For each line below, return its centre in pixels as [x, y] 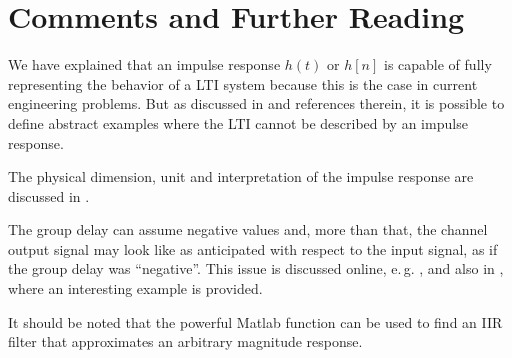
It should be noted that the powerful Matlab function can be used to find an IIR [255, 321]
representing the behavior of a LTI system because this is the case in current [243, 83]
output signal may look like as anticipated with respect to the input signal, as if [253, 248]
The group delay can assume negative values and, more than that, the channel [248, 229]
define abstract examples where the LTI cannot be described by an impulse [238, 122]
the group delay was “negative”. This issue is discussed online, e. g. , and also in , [256, 268]
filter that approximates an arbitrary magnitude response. [185, 341]
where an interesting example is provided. [135, 288]
